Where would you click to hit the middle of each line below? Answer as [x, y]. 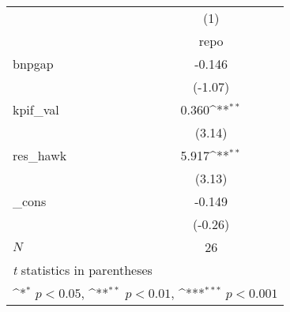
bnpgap [33, 64]
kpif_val [36, 109]
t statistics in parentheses [83, 270]
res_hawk [40, 155]
